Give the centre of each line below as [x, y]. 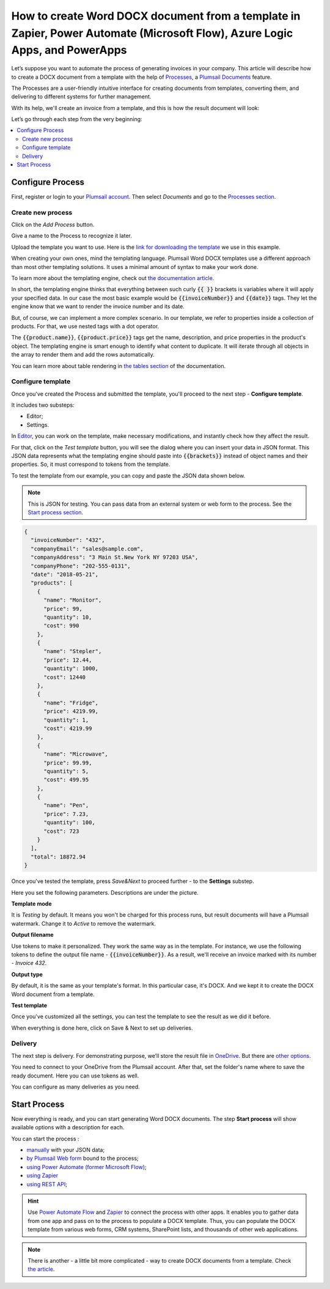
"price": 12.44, [68, 660]
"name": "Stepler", [73, 652]
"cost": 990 [61, 626]
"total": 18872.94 [58, 857]
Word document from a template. [53, 994]
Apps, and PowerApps [69, 50]
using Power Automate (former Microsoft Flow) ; [86, 1167]
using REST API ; [47, 1184]
